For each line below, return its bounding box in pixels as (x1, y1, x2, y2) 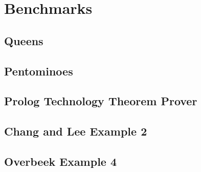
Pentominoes (4, 63, 73, 79)
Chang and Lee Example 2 (4, 123, 147, 139)
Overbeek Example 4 (4, 153, 117, 169)
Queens (4, 32, 43, 48)
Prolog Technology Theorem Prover (4, 93, 197, 109)
